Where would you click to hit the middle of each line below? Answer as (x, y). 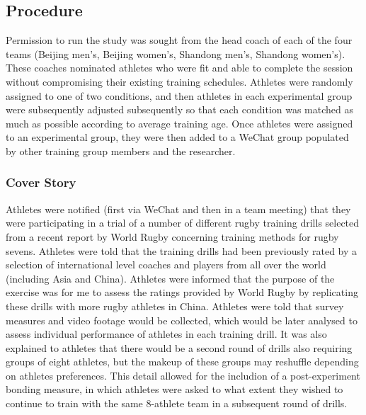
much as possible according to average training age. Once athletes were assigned (179, 123)
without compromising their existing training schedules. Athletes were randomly (179, 81)
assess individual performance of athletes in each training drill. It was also (166, 334)
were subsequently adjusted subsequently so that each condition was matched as (180, 109)
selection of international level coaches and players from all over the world (166, 265)
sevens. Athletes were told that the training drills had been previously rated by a (182, 250)
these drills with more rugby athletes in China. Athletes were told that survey (175, 306)
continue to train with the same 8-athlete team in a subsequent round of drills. (177, 403)
